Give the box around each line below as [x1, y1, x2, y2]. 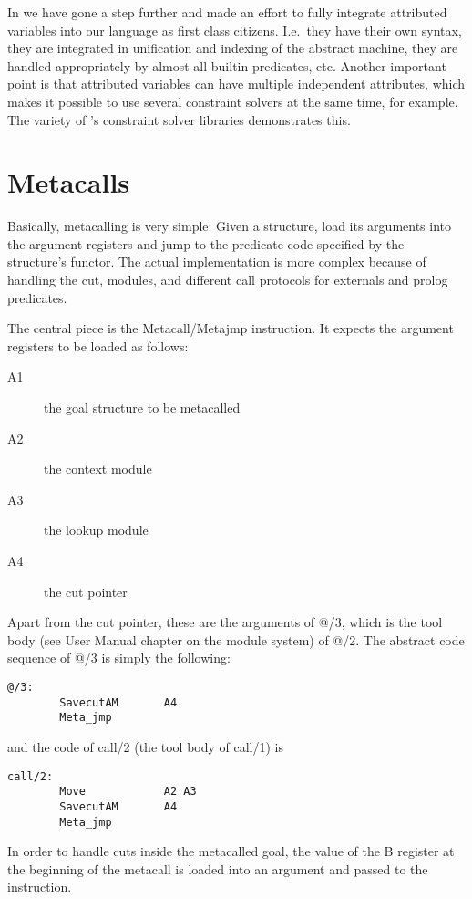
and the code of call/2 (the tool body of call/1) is [7, 737, 284, 756]
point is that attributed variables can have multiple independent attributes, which [7, 74, 466, 93]
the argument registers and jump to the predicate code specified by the [7, 234, 405, 253]
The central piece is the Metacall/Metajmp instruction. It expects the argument [7, 319, 454, 338]
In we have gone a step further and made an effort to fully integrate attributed [7, 3, 447, 21]
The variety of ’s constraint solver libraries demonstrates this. [7, 110, 351, 129]
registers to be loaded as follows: [7, 336, 189, 355]
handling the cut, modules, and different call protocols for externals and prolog [7, 270, 448, 289]
